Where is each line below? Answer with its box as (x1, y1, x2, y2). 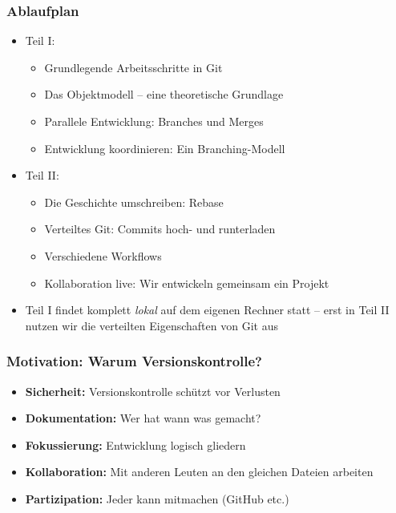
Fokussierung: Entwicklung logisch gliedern (25, 436, 246, 453)
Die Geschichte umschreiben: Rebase (44, 193, 224, 210)
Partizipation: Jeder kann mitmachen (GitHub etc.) (25, 490, 289, 507)
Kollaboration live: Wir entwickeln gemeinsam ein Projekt (44, 274, 329, 291)
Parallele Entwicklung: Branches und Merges (44, 113, 264, 129)
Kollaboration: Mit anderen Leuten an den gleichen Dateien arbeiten (25, 463, 374, 480)
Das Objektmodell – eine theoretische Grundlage (44, 86, 284, 103)
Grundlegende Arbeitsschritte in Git (44, 59, 223, 75)
